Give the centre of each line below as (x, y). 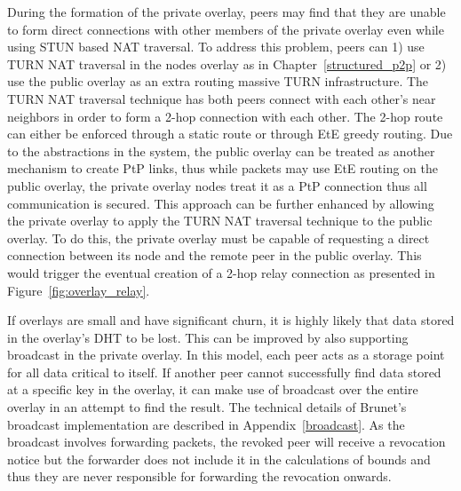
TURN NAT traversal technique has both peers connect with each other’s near (222, 98)
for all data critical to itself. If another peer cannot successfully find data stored (224, 372)
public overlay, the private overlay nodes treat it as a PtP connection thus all (217, 185)
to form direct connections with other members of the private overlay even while (226, 29)
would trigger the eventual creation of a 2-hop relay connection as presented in (221, 272)
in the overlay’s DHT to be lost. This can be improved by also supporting (208, 337)
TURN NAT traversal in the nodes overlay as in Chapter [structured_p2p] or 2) (227, 63)
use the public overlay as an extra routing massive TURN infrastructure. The (218, 81)
